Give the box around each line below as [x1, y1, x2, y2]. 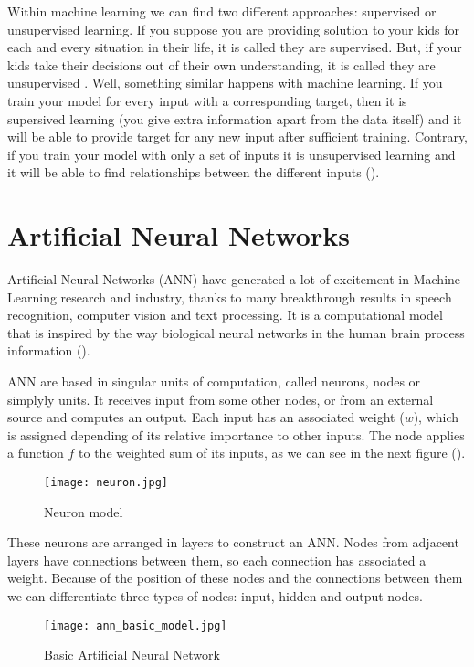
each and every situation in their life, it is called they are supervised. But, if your [7, 37, 462, 57]
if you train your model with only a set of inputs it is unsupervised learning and [7, 144, 456, 164]
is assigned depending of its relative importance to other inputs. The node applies [7, 425, 465, 444]
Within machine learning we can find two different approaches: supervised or [7, 2, 437, 20]
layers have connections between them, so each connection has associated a [7, 550, 427, 569]
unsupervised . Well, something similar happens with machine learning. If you [7, 73, 443, 92]
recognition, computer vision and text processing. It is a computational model [7, 305, 443, 324]
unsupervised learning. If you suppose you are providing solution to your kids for [7, 19, 460, 38]
